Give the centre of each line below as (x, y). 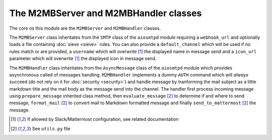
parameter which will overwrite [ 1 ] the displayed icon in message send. (83, 58)
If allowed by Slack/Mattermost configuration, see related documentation (103, 119)
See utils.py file (51, 128)
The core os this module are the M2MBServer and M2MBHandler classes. (85, 28)
